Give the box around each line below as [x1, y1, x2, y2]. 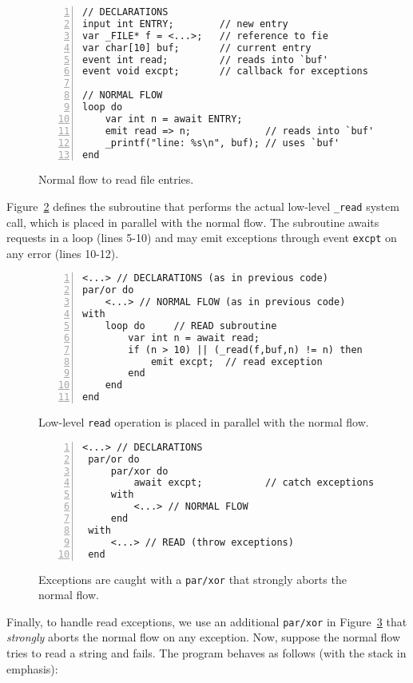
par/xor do [110, 465, 169, 477]
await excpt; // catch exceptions [133, 477, 375, 489]
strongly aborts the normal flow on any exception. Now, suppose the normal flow [6, 629, 401, 645]
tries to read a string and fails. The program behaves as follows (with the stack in [6, 645, 407, 661]
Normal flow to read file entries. [38, 171, 194, 188]
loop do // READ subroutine [105, 320, 277, 332]
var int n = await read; [128, 332, 260, 343]
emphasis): [6, 660, 58, 677]
